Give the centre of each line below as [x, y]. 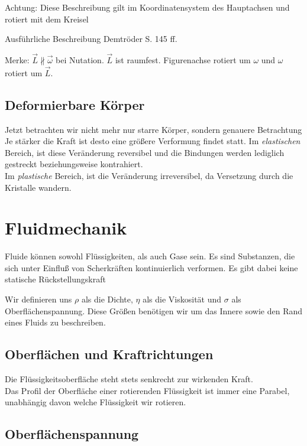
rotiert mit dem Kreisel [47, 19]
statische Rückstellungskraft [55, 279]
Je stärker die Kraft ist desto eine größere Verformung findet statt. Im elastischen [153, 141]
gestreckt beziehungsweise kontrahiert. [74, 164]
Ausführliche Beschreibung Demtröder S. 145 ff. [91, 39]
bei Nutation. [80, 60]
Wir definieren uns [38, 299]
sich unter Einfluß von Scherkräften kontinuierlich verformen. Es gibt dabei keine [151, 267]
